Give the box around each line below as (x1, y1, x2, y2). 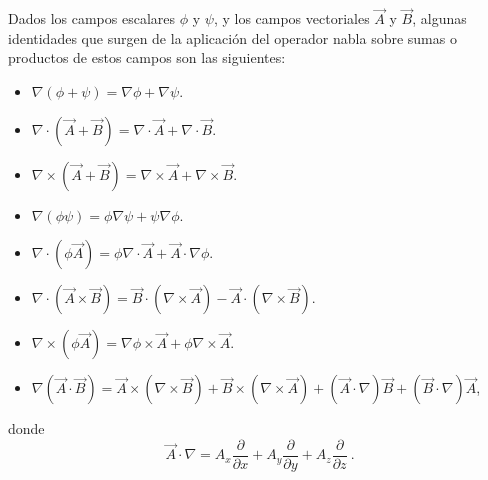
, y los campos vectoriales (213, 8, 370, 29)
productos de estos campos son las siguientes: (8, 47, 286, 68)
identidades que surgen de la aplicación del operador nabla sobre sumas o (8, 27, 457, 48)
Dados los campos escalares (8, 8, 176, 29)
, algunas (412, 8, 467, 29)
